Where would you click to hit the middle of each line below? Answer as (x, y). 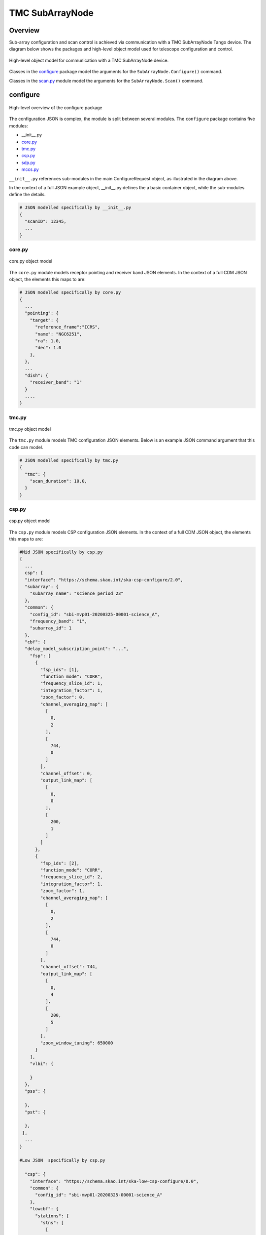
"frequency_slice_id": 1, (71, 683)
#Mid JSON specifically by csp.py (61, 552)
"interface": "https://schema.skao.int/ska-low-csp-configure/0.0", (114, 1181)
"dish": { (37, 375)
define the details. (28, 195)
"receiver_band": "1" (56, 382)
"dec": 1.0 (48, 348)
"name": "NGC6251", (59, 334)
